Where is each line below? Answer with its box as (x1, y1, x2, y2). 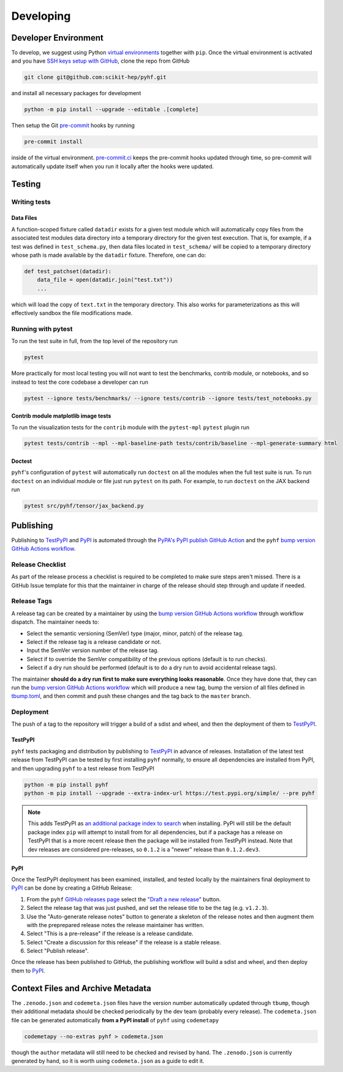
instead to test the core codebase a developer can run (11, 378, 148, 386)
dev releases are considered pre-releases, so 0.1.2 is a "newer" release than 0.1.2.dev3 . (28, 845, 260, 853)
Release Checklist (11, 560, 67, 569)
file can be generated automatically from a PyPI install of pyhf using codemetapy (11, 1016, 219, 1023)
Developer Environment (11, 33, 104, 43)
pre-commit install (24, 138, 83, 146)
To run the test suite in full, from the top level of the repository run (11, 338, 178, 345)
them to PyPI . (11, 967, 45, 974)
